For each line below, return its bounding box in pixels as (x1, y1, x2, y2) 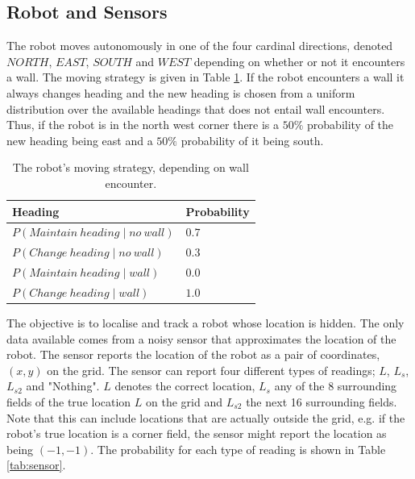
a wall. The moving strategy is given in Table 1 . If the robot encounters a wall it (6, 69, 405, 85)
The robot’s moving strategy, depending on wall (12, 159, 249, 176)
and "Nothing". (26, 377, 100, 394)
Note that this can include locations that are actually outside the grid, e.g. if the (6, 409, 405, 426)
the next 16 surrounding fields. (246, 393, 397, 410)
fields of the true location (6, 393, 131, 410)
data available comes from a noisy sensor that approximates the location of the (6, 330, 396, 347)
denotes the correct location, (114, 377, 255, 394)
